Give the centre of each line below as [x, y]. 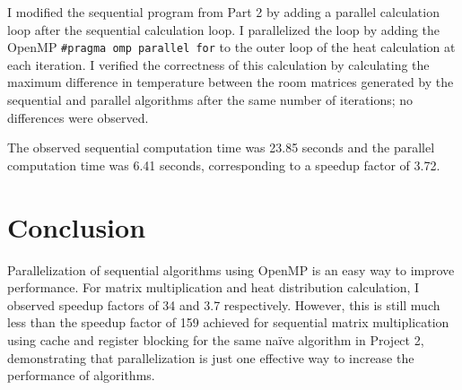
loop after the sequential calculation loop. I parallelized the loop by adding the [224, 29]
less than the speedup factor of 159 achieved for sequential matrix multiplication [228, 322]
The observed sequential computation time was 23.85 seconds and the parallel [221, 147]
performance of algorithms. [81, 375]
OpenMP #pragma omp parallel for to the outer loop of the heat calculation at [231, 47]
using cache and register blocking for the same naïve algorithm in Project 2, [216, 339]
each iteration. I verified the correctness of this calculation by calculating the [218, 64]
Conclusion [77, 226]
